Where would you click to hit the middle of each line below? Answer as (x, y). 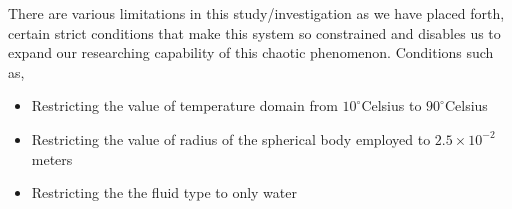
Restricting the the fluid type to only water (164, 192)
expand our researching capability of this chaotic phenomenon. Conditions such (251, 52)
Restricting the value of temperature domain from (184, 105)
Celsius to (391, 105)
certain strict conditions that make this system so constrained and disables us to (254, 32)
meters (52, 158)
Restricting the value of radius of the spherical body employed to (231, 138)
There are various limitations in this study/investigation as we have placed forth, (256, 13)
